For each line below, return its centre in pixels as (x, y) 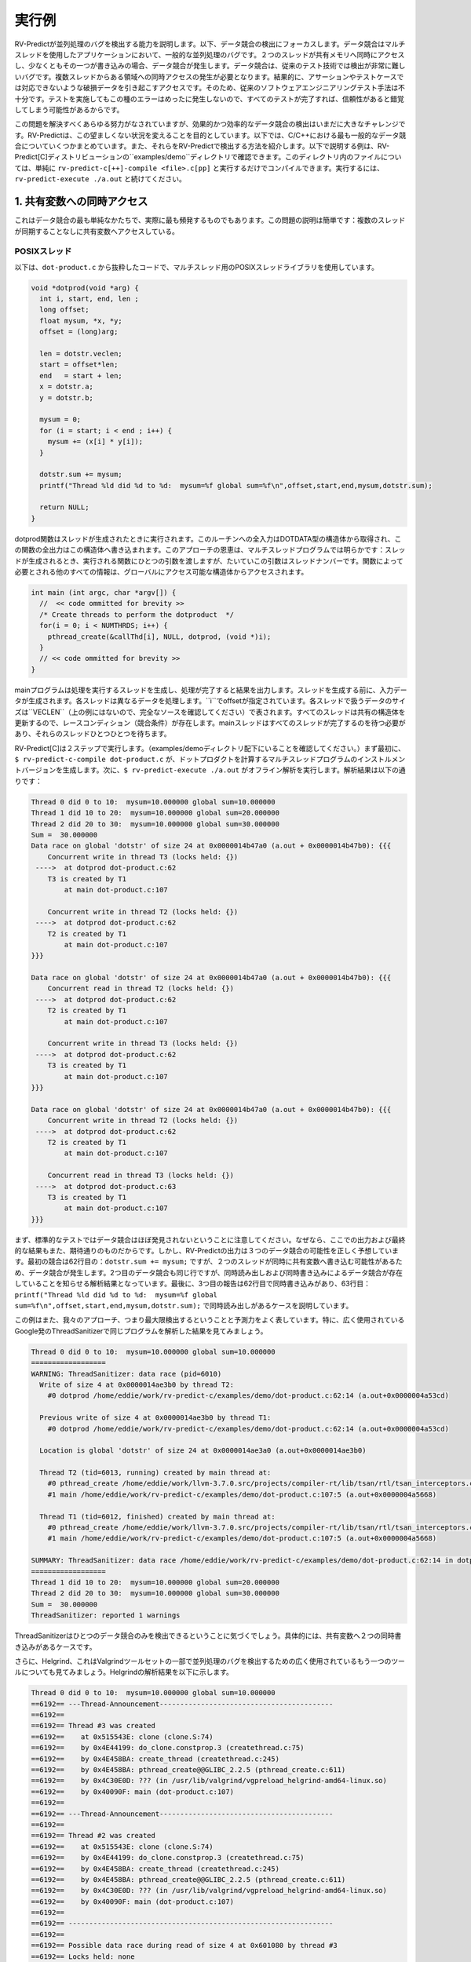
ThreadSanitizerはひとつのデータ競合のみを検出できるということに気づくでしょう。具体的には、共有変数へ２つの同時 (204, 1636)
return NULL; (64, 507)
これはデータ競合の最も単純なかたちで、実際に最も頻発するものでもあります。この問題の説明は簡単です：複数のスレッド (210, 221)
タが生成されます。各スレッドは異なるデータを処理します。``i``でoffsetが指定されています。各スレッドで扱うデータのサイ (210, 701)
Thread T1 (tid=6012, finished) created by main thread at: (157, 1516)
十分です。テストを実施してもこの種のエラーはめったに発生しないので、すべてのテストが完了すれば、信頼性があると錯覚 (209, 99)
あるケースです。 (69, 1647)
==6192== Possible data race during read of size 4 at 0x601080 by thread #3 (184, 1946)
